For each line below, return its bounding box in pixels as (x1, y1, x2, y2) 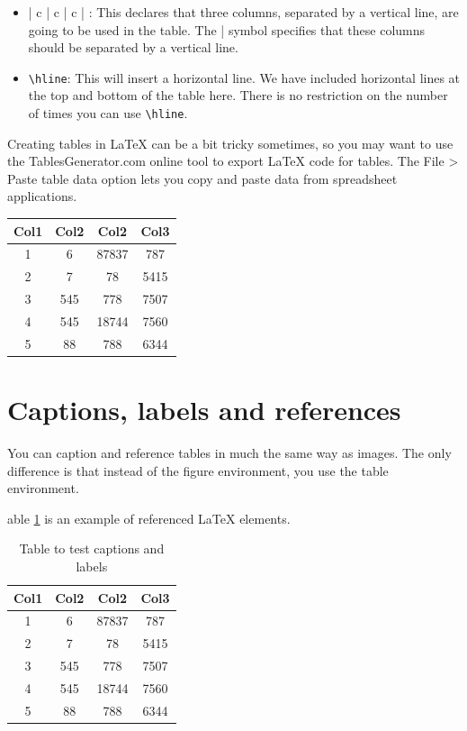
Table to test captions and (19, 539, 165, 558)
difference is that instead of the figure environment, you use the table (7, 461, 389, 480)
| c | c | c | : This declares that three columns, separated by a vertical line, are (28, 3, 459, 21)
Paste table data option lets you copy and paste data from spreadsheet (7, 169, 398, 187)
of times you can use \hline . (28, 104, 188, 123)
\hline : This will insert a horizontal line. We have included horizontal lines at (28, 68, 461, 87)
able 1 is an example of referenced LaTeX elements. (7, 508, 291, 527)
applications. (7, 187, 77, 206)
